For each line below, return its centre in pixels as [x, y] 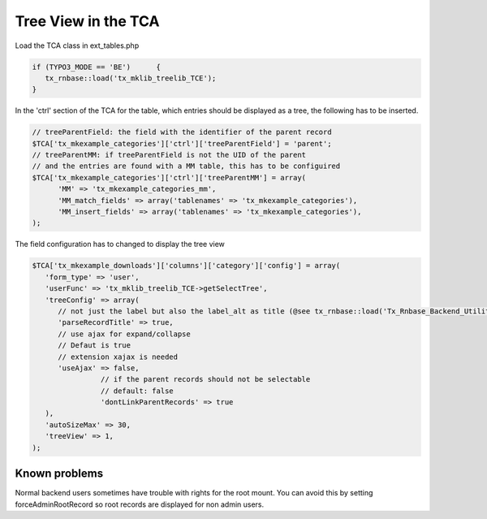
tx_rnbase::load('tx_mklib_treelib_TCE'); [131, 78]
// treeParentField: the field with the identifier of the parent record [182, 132]
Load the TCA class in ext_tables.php [77, 45]
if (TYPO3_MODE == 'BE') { [97, 67]
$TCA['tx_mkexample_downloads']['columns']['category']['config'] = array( [186, 266]
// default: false [137, 391]
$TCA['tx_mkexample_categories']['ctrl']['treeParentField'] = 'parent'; [182, 143]
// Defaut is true [95, 346]
